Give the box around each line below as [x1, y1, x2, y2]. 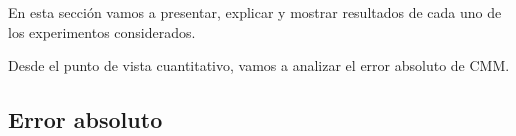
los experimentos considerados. [8, 21, 196, 42]
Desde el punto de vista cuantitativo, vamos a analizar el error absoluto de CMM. [8, 55, 510, 76]
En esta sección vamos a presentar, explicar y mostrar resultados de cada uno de [8, 2, 502, 22]
